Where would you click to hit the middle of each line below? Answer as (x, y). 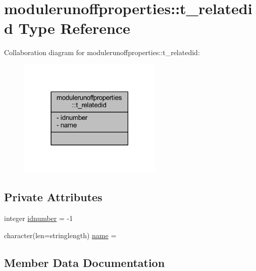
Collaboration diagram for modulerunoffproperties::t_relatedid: (102, 52)
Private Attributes (53, 197)
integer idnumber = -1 (39, 218)
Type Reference (74, 28)
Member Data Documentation (85, 262)
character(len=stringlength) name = (60, 235)
